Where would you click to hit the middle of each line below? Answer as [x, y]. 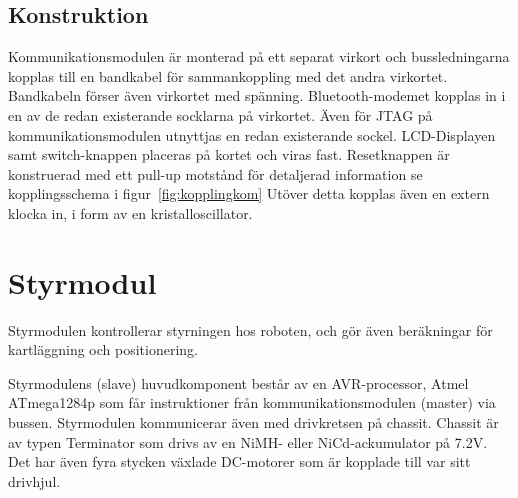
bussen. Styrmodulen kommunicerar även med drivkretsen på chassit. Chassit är [253, 422]
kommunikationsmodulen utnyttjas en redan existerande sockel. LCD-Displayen [252, 134]
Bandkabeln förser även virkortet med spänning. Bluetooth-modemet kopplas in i [257, 95]
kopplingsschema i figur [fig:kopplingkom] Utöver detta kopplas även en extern [249, 193]
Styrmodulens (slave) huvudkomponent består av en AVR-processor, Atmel [238, 382]
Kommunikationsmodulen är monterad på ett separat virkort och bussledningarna [259, 56]
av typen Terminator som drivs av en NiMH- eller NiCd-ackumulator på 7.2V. [248, 441]
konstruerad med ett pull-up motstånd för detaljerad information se [215, 173]
